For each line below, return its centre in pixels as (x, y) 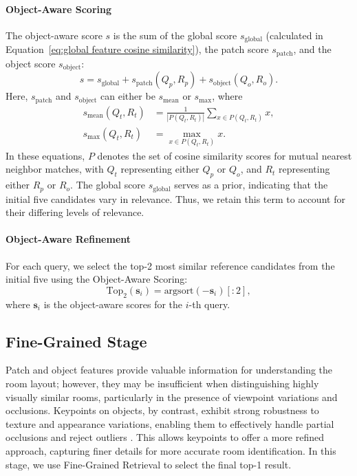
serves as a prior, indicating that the (251, 185)
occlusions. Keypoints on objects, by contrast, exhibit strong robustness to (162, 410)
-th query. (209, 304)
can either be (128, 96)
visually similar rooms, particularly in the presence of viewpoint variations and (172, 397)
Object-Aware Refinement (68, 239)
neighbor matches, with (55, 169)
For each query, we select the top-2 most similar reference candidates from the (170, 265)
